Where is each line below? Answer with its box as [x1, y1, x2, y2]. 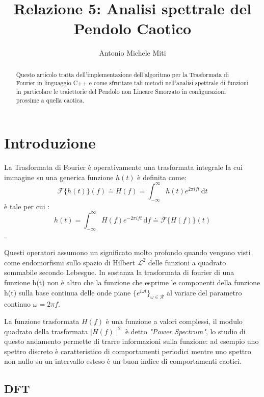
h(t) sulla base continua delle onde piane [4, 287, 131, 297]
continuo [4, 299, 31, 309]
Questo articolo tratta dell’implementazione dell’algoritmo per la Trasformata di [16, 70, 229, 79]
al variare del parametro [166, 287, 242, 297]
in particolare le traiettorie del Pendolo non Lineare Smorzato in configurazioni [16, 87, 226, 96]
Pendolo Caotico [73, 18, 192, 39]
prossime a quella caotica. [16, 95, 85, 104]
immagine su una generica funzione [4, 171, 114, 182]
